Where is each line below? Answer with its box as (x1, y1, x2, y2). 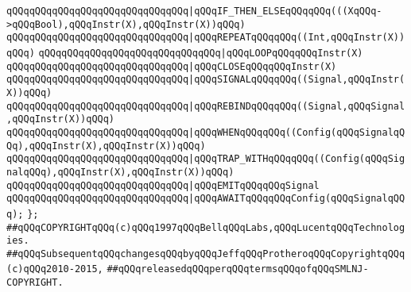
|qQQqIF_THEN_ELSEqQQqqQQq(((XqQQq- (188, 6, 382, 17)
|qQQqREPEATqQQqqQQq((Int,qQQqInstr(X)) (188, 32, 405, 44)
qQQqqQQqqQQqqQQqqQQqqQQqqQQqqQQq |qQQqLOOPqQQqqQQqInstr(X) (38, 47, 363, 59)
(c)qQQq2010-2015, (6, 263, 103, 275)
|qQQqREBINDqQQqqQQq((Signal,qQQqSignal (188, 100, 405, 112)
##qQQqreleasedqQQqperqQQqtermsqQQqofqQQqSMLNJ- (107, 263, 369, 275)
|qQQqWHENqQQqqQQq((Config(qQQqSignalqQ (188, 126, 405, 138)
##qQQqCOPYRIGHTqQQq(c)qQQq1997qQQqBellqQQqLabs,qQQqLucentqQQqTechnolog (6, 221, 405, 233)
